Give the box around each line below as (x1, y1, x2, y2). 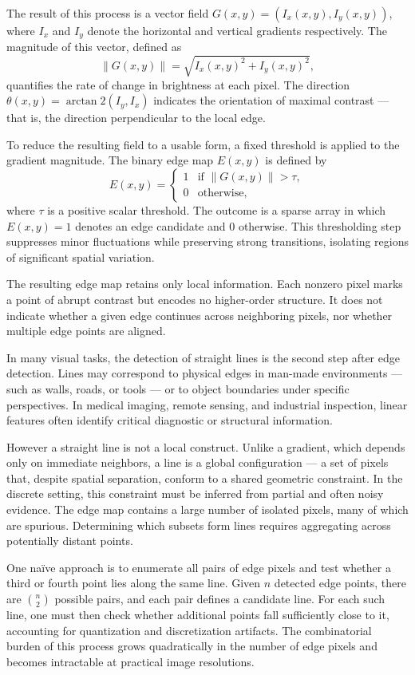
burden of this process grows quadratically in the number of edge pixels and (6, 637, 377, 654)
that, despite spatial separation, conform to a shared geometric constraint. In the (6, 469, 403, 486)
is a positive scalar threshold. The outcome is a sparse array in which (47, 201, 386, 218)
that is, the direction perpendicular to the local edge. (6, 109, 266, 126)
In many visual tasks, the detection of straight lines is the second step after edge (6, 349, 400, 365)
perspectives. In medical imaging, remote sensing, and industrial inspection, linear (6, 396, 408, 412)
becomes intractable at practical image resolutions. (6, 653, 255, 669)
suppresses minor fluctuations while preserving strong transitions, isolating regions (6, 233, 409, 250)
